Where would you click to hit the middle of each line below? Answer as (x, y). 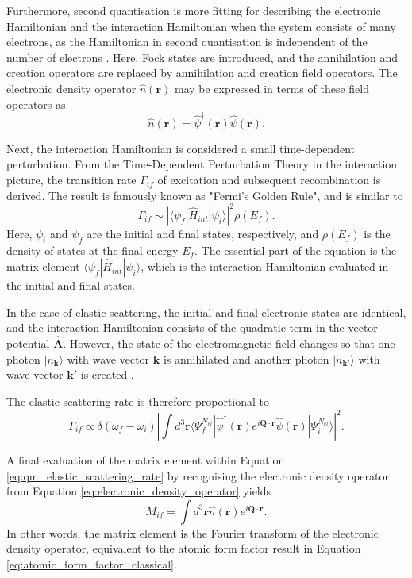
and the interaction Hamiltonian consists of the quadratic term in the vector (192, 328)
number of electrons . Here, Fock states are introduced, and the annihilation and (202, 57)
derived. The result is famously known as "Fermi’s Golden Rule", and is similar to (205, 195)
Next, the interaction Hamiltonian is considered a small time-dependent (181, 148)
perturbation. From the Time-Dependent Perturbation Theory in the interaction (202, 164)
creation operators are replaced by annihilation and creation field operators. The (202, 73)
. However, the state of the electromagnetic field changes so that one (229, 343)
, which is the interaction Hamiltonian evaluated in (265, 266)
